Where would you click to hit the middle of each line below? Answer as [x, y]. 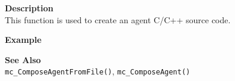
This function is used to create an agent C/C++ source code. [118, 19]
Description [29, 8]
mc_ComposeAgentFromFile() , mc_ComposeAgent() [98, 71]
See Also [23, 59]
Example [23, 40]
